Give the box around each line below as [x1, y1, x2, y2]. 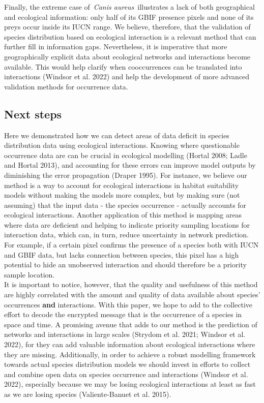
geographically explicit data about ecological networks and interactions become [4, 51, 251, 61]
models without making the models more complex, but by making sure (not [4, 190, 240, 200]
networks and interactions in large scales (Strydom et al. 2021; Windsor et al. [4, 329, 246, 339]
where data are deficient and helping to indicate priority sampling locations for [4, 219, 250, 230]
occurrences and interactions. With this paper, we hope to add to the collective [4, 299, 253, 309]
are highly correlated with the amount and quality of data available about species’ [4, 289, 260, 300]
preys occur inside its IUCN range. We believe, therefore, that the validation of [4, 21, 251, 32]
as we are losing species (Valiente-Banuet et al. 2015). [4, 388, 171, 399]
